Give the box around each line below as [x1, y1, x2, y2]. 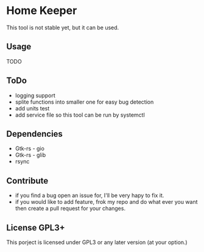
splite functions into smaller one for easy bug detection [15, 98, 154, 106]
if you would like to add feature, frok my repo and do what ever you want [15, 198, 198, 206]
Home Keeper [6, 4, 77, 18]
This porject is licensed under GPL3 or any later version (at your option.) [6, 239, 188, 246]
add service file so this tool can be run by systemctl [15, 111, 145, 118]
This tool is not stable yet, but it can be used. [6, 24, 119, 31]
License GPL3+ [6, 222, 65, 232]
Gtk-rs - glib [15, 151, 46, 159]
